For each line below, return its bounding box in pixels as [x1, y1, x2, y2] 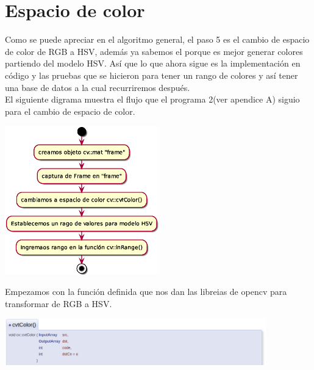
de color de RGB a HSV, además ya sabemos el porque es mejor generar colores [5, 45, 303, 57]
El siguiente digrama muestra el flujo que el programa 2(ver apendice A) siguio [5, 93, 300, 106]
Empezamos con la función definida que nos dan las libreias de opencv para [5, 285, 287, 298]
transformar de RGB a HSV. [5, 297, 112, 310]
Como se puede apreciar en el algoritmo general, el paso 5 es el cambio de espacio [5, 33, 310, 46]
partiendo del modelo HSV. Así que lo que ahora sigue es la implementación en [5, 57, 301, 70]
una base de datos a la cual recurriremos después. [5, 81, 190, 93]
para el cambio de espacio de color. [5, 104, 135, 117]
